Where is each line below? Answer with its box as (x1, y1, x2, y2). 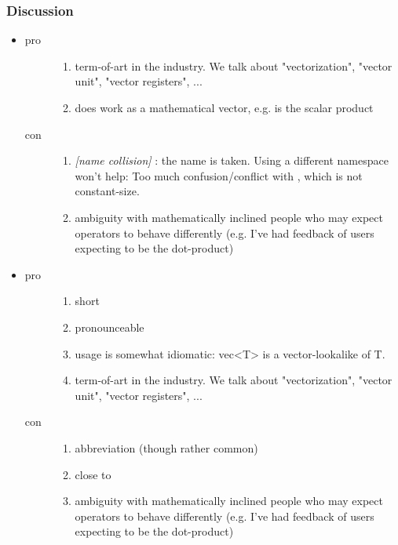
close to (75, 466, 111, 482)
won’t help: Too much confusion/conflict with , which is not (75, 167, 363, 183)
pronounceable (75, 318, 144, 335)
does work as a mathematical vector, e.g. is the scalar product (75, 100, 374, 115)
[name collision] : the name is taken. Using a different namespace (75, 152, 389, 169)
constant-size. (75, 183, 140, 199)
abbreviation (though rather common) (75, 439, 258, 456)
